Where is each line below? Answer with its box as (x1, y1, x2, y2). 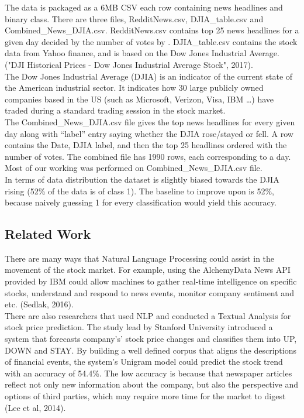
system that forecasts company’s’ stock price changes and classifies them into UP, (5, 333, 297, 345)
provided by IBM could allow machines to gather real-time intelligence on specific (5, 275, 297, 287)
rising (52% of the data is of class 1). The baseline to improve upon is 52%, (5, 184, 274, 197)
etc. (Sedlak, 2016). (5, 298, 74, 310)
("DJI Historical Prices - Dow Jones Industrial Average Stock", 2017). (5, 58, 253, 70)
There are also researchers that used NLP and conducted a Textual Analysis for (5, 309, 291, 321)
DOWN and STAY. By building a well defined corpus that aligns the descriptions (5, 344, 296, 356)
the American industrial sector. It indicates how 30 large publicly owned (5, 81, 264, 94)
